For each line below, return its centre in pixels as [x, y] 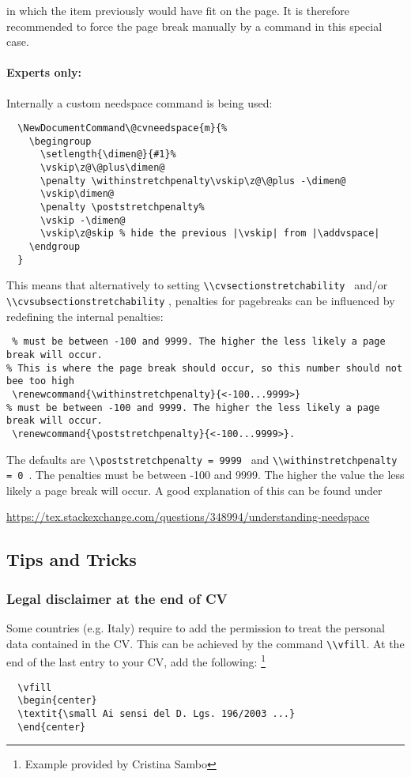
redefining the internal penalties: [85, 316]
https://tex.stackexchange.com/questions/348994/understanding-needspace [188, 517]
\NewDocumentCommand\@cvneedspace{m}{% [123, 128]
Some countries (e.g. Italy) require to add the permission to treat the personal [196, 628]
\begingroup [60, 141]
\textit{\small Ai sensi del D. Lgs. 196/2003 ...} [156, 713]
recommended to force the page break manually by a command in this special [194, 26]
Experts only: [44, 72]
